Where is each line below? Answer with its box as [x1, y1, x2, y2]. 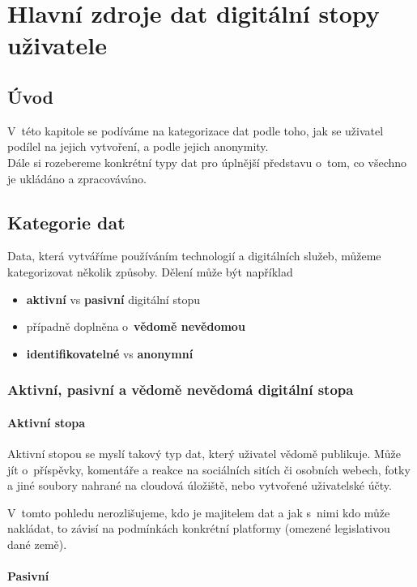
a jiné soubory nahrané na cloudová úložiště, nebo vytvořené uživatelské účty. [7, 477, 392, 494]
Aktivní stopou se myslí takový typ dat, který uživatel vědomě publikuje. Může [7, 444, 402, 461]
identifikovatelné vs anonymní [26, 345, 194, 362]
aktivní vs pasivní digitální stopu [26, 290, 200, 307]
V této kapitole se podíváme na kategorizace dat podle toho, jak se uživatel [7, 122, 384, 139]
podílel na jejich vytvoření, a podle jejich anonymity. [7, 138, 269, 155]
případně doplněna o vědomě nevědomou [26, 318, 245, 335]
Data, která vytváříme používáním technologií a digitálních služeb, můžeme [7, 247, 381, 264]
